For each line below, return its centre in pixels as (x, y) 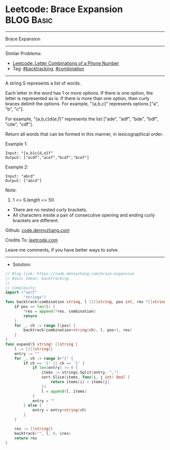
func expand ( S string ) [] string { (42, 344)
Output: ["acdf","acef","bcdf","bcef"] (47, 157)
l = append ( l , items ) (64, 391)
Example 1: (16, 144)
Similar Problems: (24, 53)
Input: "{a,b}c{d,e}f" (29, 153)
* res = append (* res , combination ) (60, 311)
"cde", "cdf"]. (19, 124)
